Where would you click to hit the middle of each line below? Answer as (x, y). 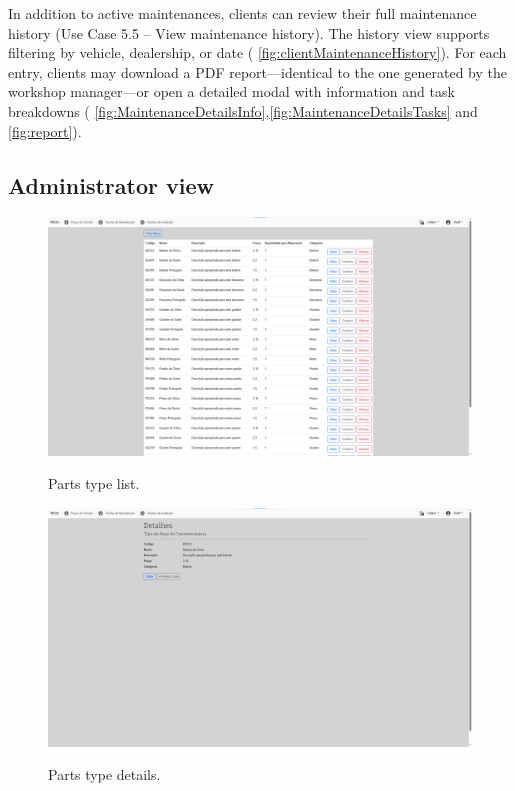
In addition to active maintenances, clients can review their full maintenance (242, 13)
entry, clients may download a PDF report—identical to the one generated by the (257, 71)
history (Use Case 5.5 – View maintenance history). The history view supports (249, 32)
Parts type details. (104, 774)
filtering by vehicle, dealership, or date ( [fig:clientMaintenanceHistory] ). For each (257, 52)
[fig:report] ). (45, 130)
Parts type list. (94, 483)
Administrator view (111, 184)
